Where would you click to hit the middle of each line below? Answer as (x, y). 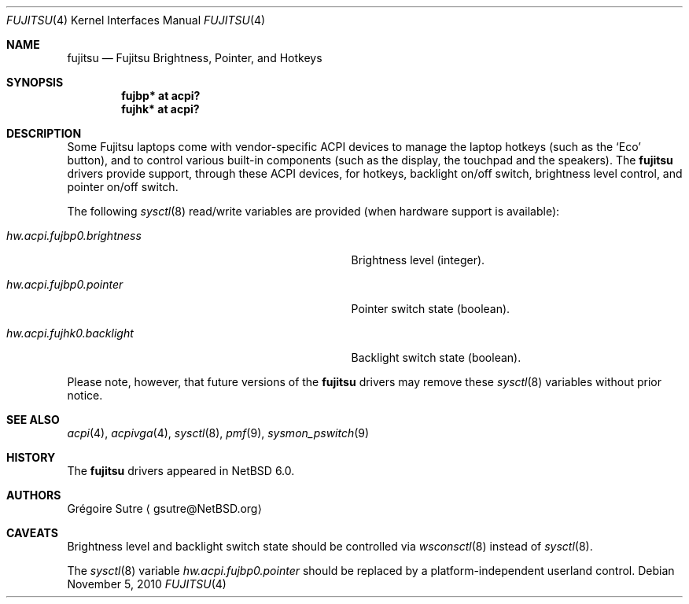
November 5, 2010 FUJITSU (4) (147, 584)
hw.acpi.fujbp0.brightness (74, 236)
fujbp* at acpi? (161, 96)
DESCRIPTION (44, 133)
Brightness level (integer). (418, 260)
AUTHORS (34, 495)
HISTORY (31, 457)
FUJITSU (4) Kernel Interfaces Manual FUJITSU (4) (136, 20)
